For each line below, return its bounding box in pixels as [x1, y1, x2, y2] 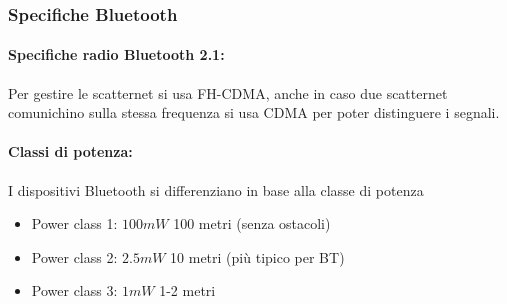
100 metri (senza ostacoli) [173, 213, 331, 234]
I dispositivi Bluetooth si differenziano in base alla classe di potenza [8, 179, 424, 200]
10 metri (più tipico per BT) [170, 246, 345, 267]
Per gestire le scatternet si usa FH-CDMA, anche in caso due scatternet [8, 82, 448, 103]
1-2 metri [159, 280, 216, 301]
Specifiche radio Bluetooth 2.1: [8, 44, 225, 65]
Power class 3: [31, 280, 118, 301]
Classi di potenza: [8, 141, 133, 162]
